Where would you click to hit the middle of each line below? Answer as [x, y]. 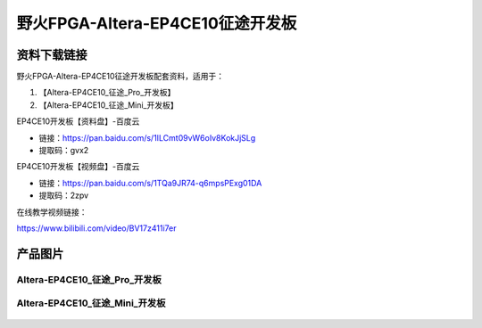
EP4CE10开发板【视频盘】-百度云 [78, 167]
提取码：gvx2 [64, 151]
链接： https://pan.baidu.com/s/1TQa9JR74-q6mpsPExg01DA [150, 183]
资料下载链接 [52, 55]
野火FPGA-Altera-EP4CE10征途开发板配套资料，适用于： [120, 77]
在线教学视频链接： [52, 212]
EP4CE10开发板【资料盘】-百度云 [78, 121]
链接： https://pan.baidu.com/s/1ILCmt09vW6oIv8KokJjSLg [147, 137]
